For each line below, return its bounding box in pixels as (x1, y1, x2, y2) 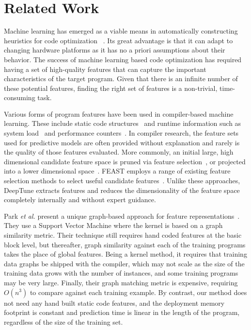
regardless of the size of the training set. (4, 316, 123, 327)
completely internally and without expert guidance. (4, 194, 156, 205)
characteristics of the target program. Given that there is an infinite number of (4, 73, 238, 84)
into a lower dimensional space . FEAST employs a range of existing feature (4, 166, 231, 176)
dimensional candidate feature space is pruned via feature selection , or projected (4, 156, 246, 166)
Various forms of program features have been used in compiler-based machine (4, 108, 234, 119)
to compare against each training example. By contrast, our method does (30, 287, 247, 297)
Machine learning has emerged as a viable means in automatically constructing (4, 26, 238, 36)
